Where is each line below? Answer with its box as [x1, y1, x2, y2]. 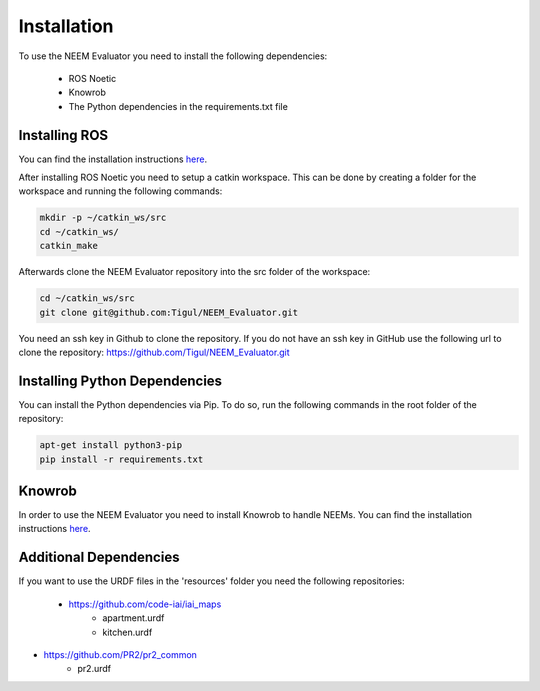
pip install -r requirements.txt [39, 453, 204, 465]
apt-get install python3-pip [39, 440, 183, 451]
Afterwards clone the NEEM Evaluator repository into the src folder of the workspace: [18, 266, 371, 278]
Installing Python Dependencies [18, 372, 223, 389]
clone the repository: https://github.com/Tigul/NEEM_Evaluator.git [18, 346, 290, 358]
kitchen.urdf [102, 626, 153, 638]
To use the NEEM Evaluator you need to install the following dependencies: [18, 50, 328, 62]
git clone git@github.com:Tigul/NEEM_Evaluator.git [39, 306, 299, 318]
